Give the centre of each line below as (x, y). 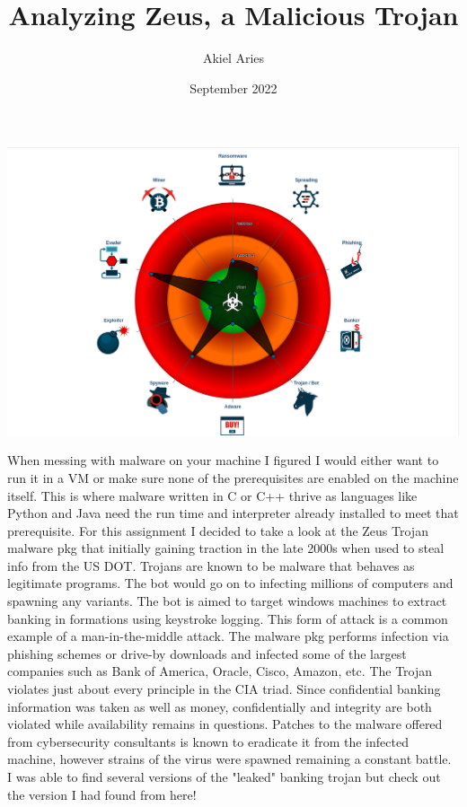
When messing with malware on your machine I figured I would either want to (223, 460)
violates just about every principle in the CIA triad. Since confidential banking (224, 689)
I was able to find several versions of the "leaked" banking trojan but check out (224, 776)
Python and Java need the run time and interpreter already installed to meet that (233, 513)
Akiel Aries (233, 58)
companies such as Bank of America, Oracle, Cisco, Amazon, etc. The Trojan (220, 671)
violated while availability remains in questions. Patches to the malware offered (225, 724)
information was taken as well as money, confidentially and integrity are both (220, 706)
